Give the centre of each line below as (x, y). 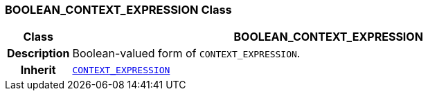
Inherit (38, 70)
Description (38, 54)
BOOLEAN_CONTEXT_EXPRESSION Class (118, 10)
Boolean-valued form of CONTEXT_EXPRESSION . (186, 54)
